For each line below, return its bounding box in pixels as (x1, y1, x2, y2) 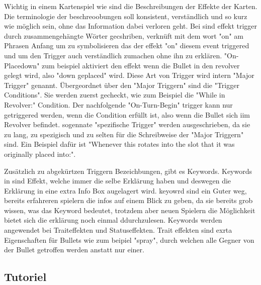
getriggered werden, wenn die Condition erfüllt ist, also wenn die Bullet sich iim (4, 109, 250, 120)
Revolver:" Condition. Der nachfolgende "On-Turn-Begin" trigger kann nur (4, 99, 233, 110)
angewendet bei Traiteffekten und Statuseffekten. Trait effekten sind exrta (4, 225, 232, 235)
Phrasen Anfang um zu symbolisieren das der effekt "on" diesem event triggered (4, 40, 249, 51)
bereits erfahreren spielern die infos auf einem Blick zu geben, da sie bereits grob (4, 195, 253, 206)
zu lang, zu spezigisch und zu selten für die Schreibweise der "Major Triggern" (4, 129, 244, 139)
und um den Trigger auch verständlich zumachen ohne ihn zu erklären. (4, 50, 222, 60)
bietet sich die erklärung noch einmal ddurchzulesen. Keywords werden (4, 215, 222, 225)
